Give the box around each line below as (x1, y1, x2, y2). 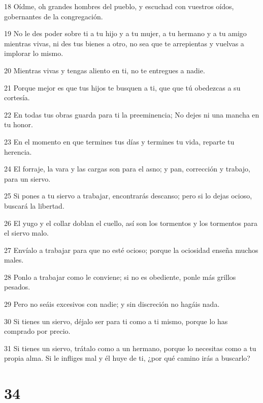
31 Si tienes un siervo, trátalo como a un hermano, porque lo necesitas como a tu (4, 342, 256, 353)
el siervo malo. (4, 227, 49, 238)
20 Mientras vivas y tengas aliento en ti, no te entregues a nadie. (4, 65, 205, 75)
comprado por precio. (4, 326, 71, 336)
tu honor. (4, 119, 33, 130)
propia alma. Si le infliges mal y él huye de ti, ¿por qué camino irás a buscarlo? (4, 353, 250, 363)
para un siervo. (4, 173, 51, 184)
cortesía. (4, 92, 30, 103)
